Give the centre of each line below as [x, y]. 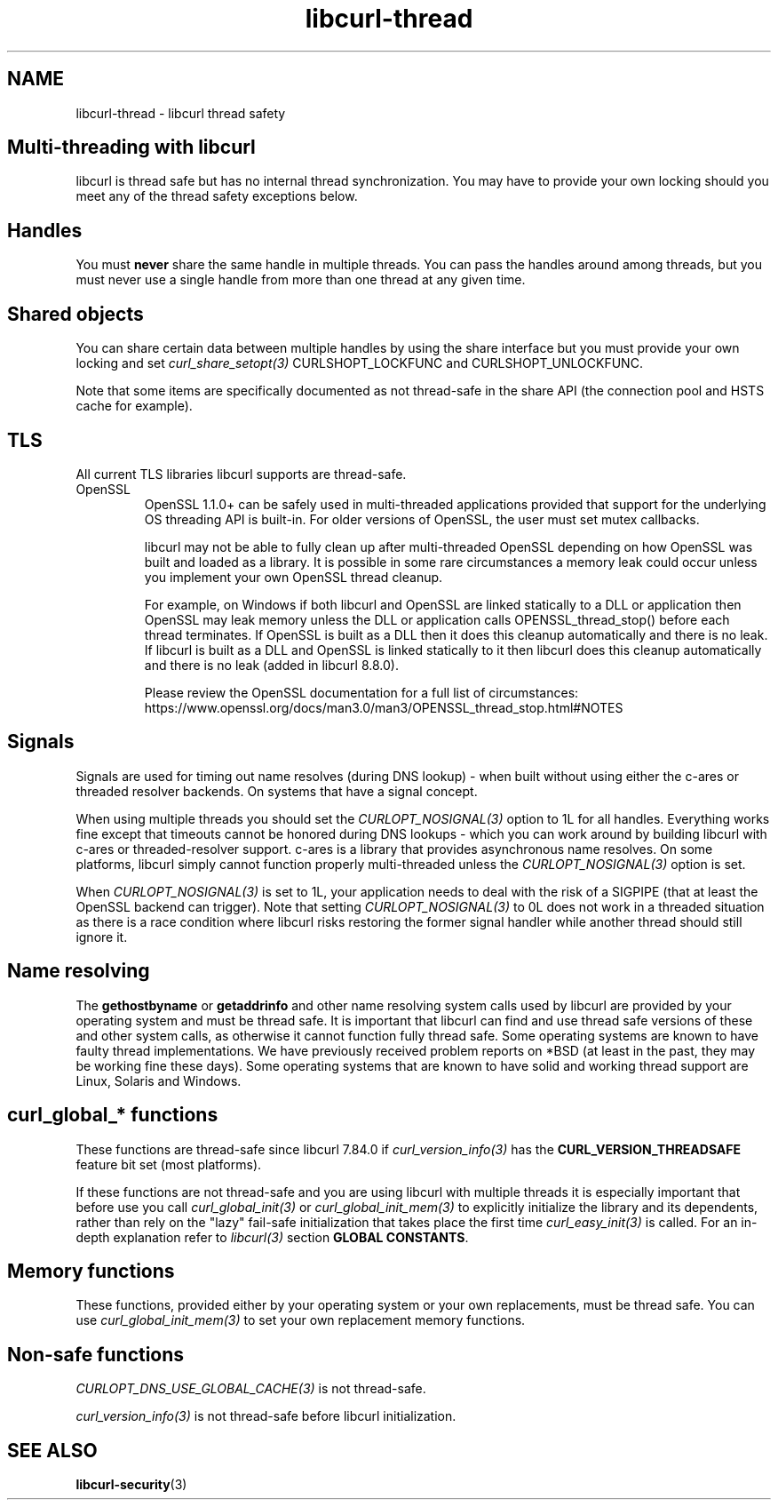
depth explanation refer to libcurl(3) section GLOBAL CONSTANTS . [272, 1237]
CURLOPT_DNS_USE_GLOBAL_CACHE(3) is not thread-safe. [251, 1389]
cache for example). [134, 406]
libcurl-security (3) [131, 1485]
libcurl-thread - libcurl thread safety [181, 113]
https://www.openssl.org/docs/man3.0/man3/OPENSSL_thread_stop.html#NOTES [384, 707]
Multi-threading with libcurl [131, 148]
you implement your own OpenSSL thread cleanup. [294, 577]
